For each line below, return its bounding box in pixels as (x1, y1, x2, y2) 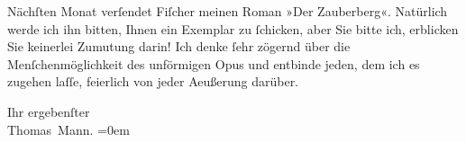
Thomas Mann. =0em (7, 120, 130, 138)
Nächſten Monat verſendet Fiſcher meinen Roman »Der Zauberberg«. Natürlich (7, 2, 448, 20)
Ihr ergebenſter (7, 102, 90, 120)
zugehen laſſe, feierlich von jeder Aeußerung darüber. (7, 72, 299, 91)
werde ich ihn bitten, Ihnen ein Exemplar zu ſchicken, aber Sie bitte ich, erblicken (7, 19, 459, 38)
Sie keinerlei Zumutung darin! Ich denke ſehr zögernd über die (7, 37, 351, 56)
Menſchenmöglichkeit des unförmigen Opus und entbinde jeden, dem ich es (7, 54, 420, 73)
